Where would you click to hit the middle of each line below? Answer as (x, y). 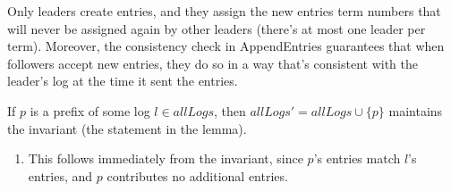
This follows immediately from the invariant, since (166, 158)
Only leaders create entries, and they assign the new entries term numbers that (224, 11)
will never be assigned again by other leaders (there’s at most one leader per (217, 28)
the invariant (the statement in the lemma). (127, 128)
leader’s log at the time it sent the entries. (123, 81)
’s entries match (357, 158)
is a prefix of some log (90, 110)
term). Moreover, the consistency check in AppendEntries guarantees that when (226, 46)
